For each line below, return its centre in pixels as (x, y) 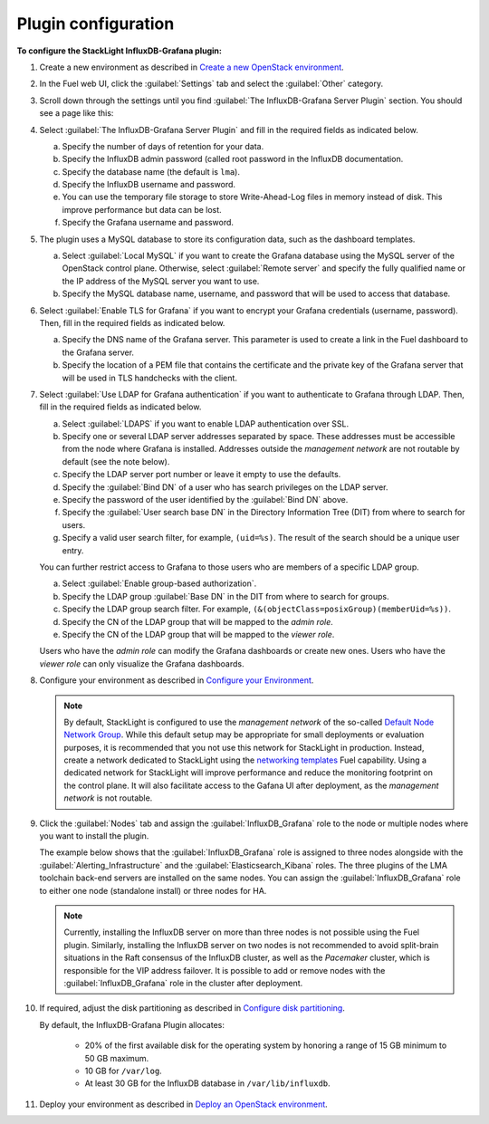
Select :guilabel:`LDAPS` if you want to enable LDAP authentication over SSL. (206, 423)
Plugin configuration (96, 24)
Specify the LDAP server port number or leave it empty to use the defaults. (201, 475)
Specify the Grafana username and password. (148, 223)
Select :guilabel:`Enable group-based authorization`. (159, 583)
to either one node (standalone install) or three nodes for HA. (153, 890)
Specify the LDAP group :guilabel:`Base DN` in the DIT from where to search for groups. (225, 596)
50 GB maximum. (117, 1058)
